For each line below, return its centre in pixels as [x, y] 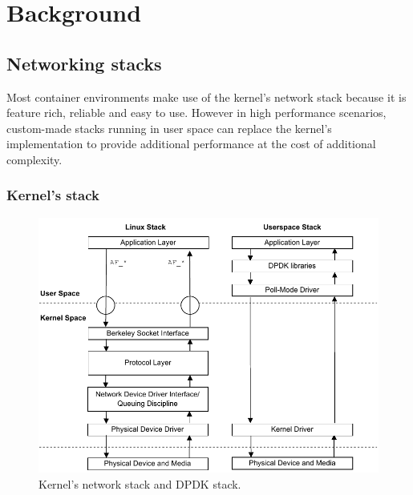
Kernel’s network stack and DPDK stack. [140, 483]
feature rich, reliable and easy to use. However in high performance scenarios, [196, 113]
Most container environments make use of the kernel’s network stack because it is [206, 97]
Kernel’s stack [53, 195]
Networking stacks [84, 63]
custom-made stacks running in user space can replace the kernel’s [169, 128]
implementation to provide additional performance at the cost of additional [191, 144]
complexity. [34, 159]
